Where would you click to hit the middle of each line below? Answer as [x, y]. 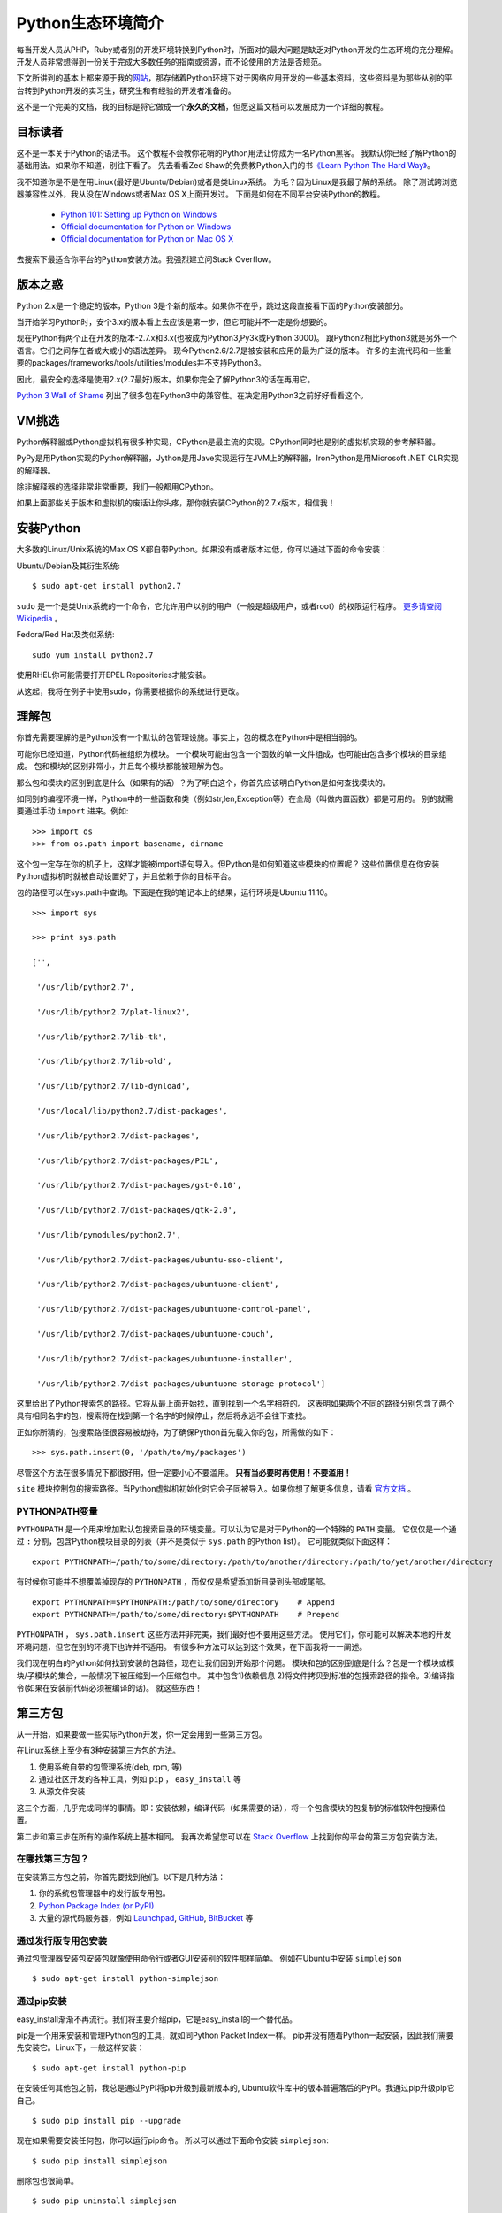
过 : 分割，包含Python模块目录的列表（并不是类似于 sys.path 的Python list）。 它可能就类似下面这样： [205, 1541]
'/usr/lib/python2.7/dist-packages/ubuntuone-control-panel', [174, 1309]
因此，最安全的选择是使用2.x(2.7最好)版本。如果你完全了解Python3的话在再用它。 [166, 379]
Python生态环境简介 [90, 23]
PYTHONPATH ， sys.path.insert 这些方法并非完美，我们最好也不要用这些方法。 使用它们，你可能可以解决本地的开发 [234, 1634]
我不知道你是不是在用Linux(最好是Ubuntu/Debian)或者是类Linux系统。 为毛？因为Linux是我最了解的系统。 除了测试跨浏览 [237, 181]
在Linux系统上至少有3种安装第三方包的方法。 [99, 1750]
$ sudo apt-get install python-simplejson [125, 1979]
